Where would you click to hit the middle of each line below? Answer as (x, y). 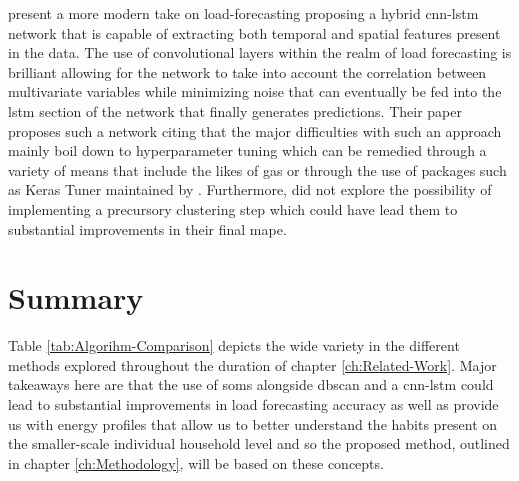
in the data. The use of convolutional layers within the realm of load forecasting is (260, 52)
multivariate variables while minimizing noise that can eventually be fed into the (255, 91)
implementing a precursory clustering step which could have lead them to (233, 208)
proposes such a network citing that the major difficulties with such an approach (255, 130)
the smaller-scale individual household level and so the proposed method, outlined (259, 443)
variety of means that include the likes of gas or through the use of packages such (257, 169)
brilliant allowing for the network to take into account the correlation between (247, 71)
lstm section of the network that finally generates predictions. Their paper (235, 110)
